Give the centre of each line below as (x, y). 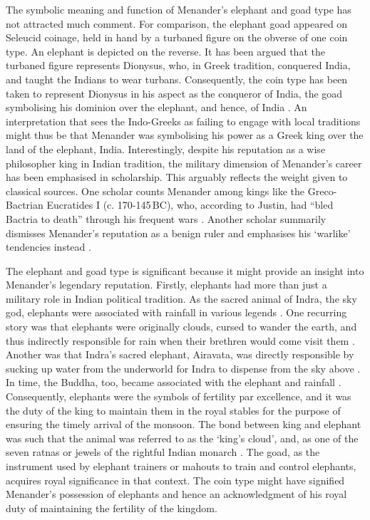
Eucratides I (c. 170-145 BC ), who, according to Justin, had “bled (190, 205)
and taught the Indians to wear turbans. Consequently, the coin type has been (177, 79)
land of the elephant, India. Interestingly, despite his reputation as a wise (166, 149)
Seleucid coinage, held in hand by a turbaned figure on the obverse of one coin (177, 37)
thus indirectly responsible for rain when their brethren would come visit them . (180, 340)
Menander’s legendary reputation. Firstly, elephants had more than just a (166, 285)
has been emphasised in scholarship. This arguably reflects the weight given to (177, 177)
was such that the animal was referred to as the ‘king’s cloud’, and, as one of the (182, 438)
